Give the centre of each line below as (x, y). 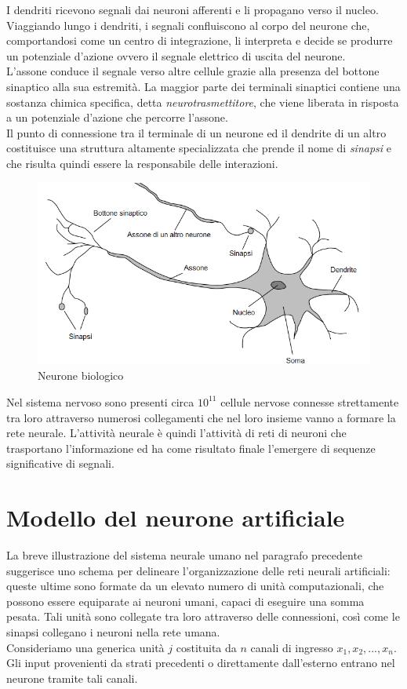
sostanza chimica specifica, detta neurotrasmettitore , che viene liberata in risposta (203, 102)
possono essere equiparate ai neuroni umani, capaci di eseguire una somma (185, 601)
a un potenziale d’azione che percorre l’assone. (117, 117)
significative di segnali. (60, 463)
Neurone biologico (81, 375)
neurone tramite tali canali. (72, 678)
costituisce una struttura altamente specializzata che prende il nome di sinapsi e (199, 148)
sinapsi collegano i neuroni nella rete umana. (113, 632)
